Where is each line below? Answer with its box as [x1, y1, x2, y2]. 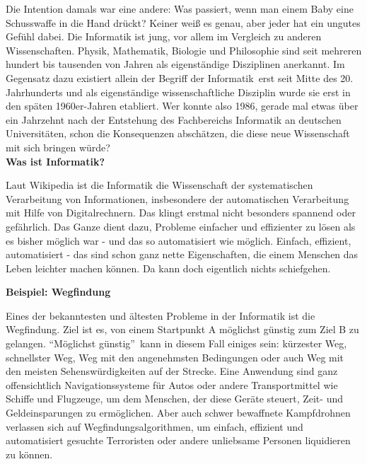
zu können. [6, 446, 53, 461]
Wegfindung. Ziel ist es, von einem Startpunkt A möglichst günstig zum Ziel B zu [6, 322, 359, 337]
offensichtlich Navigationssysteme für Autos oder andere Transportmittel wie [6, 377, 338, 392]
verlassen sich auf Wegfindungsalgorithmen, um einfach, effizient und [6, 419, 303, 434]
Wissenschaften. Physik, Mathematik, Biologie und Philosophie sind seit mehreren [6, 42, 362, 57]
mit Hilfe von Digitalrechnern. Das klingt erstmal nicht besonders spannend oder [6, 205, 356, 220]
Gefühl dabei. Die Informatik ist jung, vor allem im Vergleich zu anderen [6, 29, 322, 44]
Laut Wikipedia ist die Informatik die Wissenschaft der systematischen [6, 178, 313, 192]
